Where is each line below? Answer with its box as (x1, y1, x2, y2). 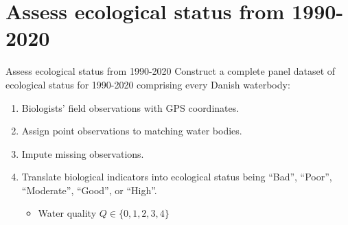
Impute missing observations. (21, 146, 144, 161)
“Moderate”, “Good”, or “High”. (21, 182, 157, 197)
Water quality (38, 206, 97, 220)
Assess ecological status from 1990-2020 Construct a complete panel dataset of (5, 64, 336, 78)
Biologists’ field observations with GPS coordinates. (21, 100, 240, 115)
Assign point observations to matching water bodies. (21, 123, 242, 138)
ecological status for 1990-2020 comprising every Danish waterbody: (5, 77, 290, 91)
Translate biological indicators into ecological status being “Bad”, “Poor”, (21, 169, 332, 184)
